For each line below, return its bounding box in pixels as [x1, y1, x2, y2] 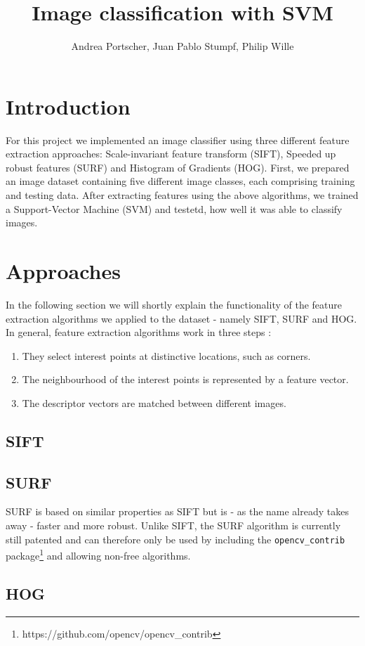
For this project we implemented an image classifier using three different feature [6, 132, 350, 147]
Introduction [6, 91, 131, 120]
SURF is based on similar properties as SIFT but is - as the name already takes [6, 504, 349, 519]
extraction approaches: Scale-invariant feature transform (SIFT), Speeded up [6, 146, 336, 161]
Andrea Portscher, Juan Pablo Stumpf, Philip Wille [71, 39, 294, 53]
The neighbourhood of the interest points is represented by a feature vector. [22, 372, 349, 387]
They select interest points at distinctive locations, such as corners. [22, 348, 311, 363]
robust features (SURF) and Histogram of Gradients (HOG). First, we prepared [6, 160, 350, 174]
